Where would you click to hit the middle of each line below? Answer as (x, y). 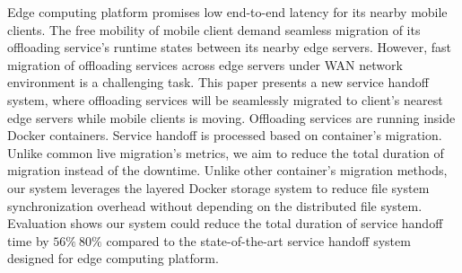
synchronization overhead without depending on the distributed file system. (215, 205)
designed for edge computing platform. (113, 258)
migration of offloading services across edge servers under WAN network (205, 64)
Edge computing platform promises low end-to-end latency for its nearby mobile (227, 12)
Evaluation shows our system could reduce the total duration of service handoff (225, 223)
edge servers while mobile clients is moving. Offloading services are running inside (231, 117)
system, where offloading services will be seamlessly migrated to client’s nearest (225, 99)
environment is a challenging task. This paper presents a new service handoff (218, 82)
